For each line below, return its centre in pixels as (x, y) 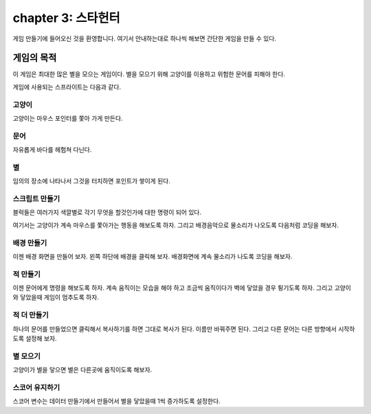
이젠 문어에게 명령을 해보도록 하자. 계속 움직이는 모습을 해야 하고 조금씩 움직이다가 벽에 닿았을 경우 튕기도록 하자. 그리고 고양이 (182, 288)
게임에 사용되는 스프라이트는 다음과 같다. (67, 87)
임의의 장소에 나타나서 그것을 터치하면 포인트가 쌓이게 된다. (92, 181)
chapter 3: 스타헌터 (66, 18)
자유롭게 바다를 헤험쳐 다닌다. (52, 150)
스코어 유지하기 (36, 387)
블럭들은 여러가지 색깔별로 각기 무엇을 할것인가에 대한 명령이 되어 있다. (107, 212)
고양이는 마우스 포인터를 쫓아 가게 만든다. (68, 118)
